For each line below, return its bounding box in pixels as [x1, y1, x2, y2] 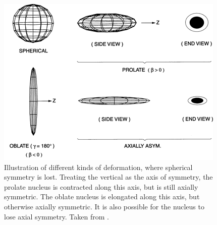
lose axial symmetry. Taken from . [4, 211, 109, 221]
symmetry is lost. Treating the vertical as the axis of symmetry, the [4, 172, 213, 182]
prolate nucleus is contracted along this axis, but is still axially [4, 181, 198, 192]
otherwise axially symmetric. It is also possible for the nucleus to [4, 201, 204, 211]
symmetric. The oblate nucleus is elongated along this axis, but [4, 191, 200, 202]
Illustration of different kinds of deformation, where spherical [4, 161, 193, 172]
